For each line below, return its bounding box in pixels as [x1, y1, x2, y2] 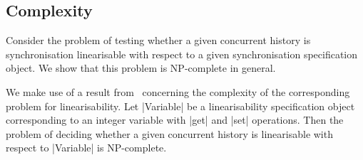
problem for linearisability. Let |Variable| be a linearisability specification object [6, 98, 355, 113]
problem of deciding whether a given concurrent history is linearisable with [6, 126, 333, 141]
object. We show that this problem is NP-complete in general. [6, 60, 276, 75]
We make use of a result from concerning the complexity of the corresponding [6, 84, 350, 99]
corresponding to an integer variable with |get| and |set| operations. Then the [6, 112, 344, 127]
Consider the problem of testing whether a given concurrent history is [6, 33, 311, 48]
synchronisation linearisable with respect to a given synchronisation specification [6, 46, 358, 61]
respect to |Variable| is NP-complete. [6, 140, 167, 155]
